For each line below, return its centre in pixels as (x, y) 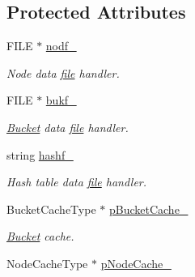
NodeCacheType (47, 263)
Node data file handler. (63, 72)
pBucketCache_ (148, 209)
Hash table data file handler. (77, 182)
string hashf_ (40, 154)
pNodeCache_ (136, 263)
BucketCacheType (51, 209)
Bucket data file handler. (68, 127)
